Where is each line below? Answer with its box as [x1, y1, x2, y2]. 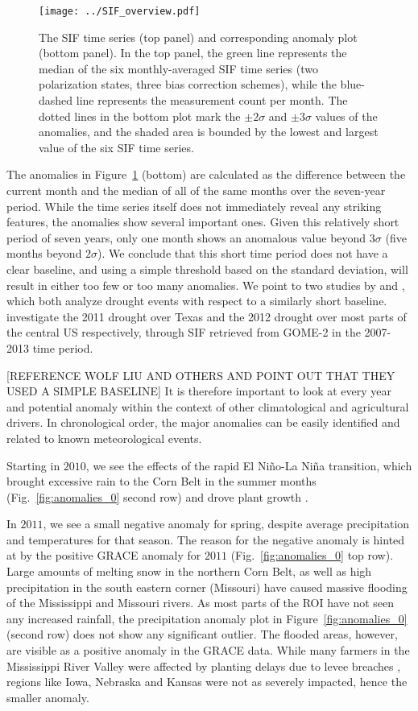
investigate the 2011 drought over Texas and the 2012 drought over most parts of [6, 308, 407, 324]
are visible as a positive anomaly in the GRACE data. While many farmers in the [6, 642, 410, 659]
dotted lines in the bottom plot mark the [39, 107, 241, 124]
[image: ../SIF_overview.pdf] [39, 6, 201, 17]
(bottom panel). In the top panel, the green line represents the [39, 44, 347, 61]
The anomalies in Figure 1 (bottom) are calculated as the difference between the [6, 166, 406, 183]
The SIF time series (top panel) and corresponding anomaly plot [39, 28, 358, 45]
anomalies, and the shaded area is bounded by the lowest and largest [39, 123, 379, 140]
